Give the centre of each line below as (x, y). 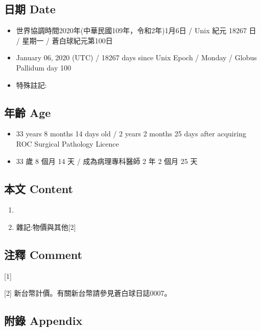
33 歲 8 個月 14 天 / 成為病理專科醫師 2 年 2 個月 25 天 (107, 161)
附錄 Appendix (43, 321)
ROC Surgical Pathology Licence (67, 143)
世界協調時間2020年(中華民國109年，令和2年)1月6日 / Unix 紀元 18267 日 (136, 30)
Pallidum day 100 (43, 67)
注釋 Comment (43, 254)
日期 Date (30, 9)
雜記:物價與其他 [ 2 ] (46, 227)
